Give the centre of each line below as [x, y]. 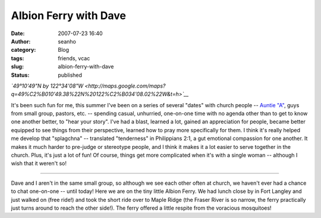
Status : [20, 75]
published [70, 75]
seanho [67, 41]
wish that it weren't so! [39, 163]
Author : [21, 41]
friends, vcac [74, 58]
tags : [18, 58]
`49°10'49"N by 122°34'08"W [47, 86]
